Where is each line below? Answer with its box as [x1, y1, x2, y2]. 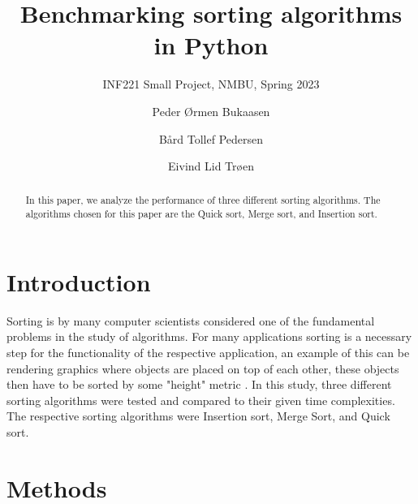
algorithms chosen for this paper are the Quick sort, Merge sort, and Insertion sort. [25, 207, 377, 221]
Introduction [6, 265, 151, 298]
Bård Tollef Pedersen [158, 130, 264, 147]
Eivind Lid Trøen [168, 157, 254, 174]
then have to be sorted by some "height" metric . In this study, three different [6, 376, 392, 393]
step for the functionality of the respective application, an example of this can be [6, 343, 410, 360]
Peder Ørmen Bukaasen [152, 102, 270, 119]
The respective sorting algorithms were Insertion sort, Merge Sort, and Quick [6, 407, 390, 424]
